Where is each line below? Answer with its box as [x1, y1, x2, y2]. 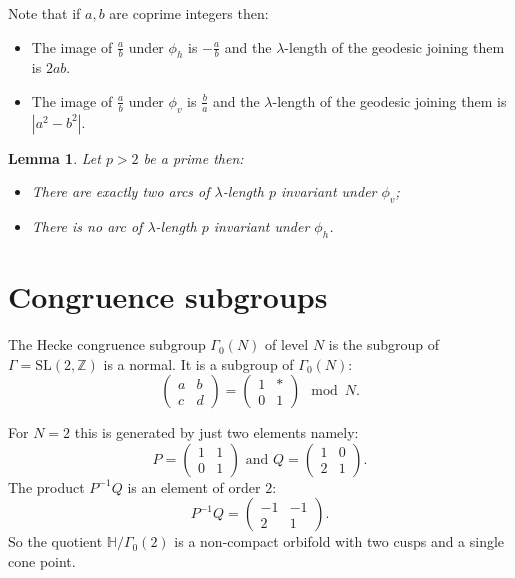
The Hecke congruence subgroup [8, 334, 206, 355]
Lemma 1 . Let [8, 147, 101, 168]
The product [8, 476, 85, 497]
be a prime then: [143, 147, 244, 168]
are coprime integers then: [109, 3, 269, 23]
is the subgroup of [328, 334, 440, 355]
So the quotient [8, 531, 103, 552]
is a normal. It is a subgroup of [103, 353, 294, 374]
